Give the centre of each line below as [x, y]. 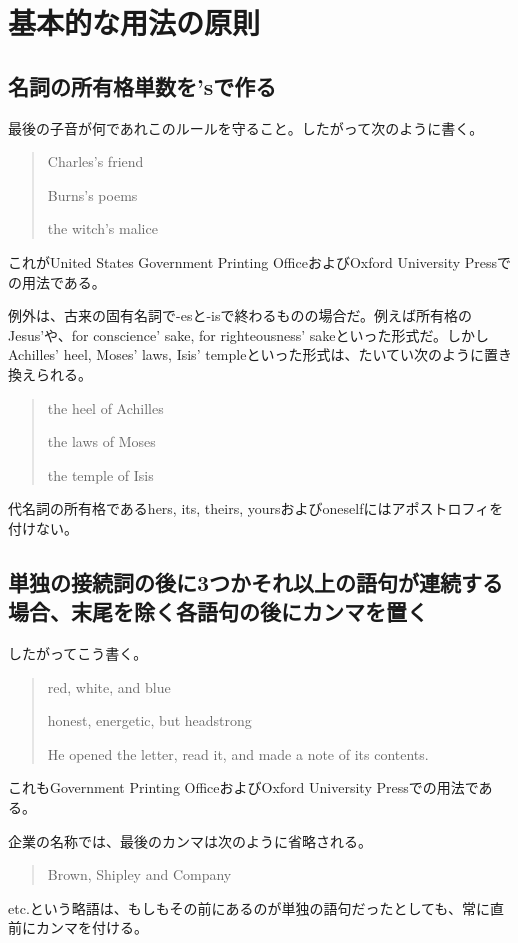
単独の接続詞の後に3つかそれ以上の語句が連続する [256, 581]
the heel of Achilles [105, 407]
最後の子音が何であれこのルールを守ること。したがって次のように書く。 [246, 127]
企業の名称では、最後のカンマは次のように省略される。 [190, 840]
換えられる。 [50, 373]
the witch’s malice [102, 228]
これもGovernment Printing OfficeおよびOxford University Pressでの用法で [243, 787]
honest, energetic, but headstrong [149, 720]
